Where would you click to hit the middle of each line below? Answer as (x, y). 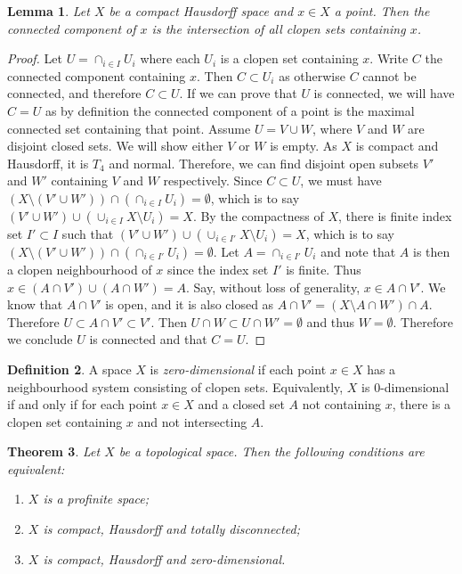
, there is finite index (395, 215)
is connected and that (148, 339)
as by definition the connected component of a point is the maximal (230, 110)
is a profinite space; (96, 499)
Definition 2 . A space (69, 369)
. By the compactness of (258, 215)
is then (432, 251)
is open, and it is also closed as (190, 304)
